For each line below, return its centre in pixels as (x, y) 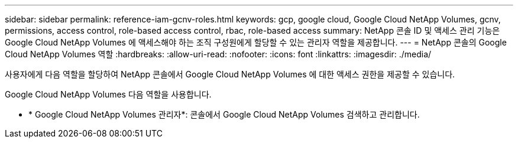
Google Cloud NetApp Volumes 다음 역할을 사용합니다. (108, 94)
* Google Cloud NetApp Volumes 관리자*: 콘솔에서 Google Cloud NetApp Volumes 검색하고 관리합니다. (224, 114)
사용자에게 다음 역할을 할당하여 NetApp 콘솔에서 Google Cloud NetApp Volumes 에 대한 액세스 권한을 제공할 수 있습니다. (230, 74)
